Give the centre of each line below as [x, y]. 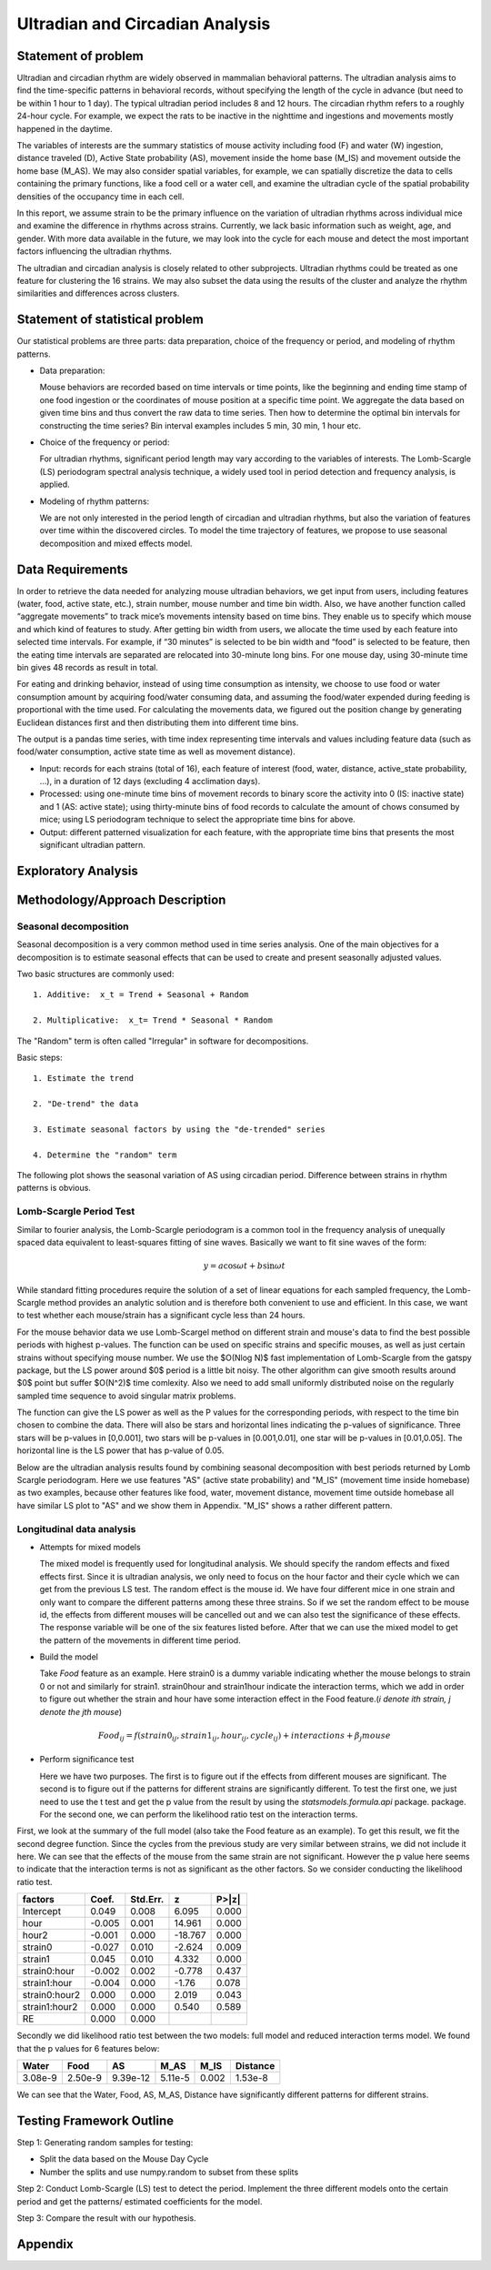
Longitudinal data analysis [76, 1528]
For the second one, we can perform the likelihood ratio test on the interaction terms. [199, 1814]
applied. [55, 484]
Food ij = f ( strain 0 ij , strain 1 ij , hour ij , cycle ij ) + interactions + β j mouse [244, 1736]
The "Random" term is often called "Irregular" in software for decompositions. [163, 1041]
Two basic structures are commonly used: [95, 974]
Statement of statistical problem [110, 320]
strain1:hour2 [50, 2007]
